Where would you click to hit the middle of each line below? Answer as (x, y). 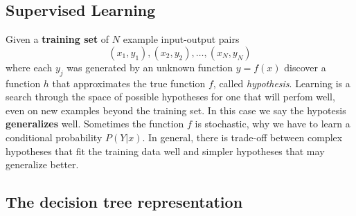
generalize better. (42, 164)
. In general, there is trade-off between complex (242, 137)
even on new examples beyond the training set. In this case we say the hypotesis (176, 110)
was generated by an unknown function (150, 67)
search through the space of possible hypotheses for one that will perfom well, (170, 97)
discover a (305, 67)
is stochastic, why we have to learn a (273, 124)
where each (29, 67)
